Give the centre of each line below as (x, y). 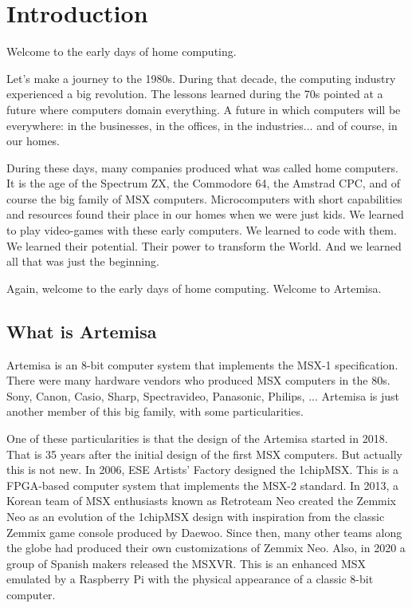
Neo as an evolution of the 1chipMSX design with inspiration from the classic (196, 516)
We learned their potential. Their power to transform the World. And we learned (204, 245)
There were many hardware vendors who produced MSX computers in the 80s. (198, 380)
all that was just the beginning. (83, 261)
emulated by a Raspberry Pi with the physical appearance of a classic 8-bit (190, 579)
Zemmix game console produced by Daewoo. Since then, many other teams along (204, 532)
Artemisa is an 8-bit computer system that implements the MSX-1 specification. (202, 364)
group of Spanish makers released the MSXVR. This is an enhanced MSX (186, 563)
